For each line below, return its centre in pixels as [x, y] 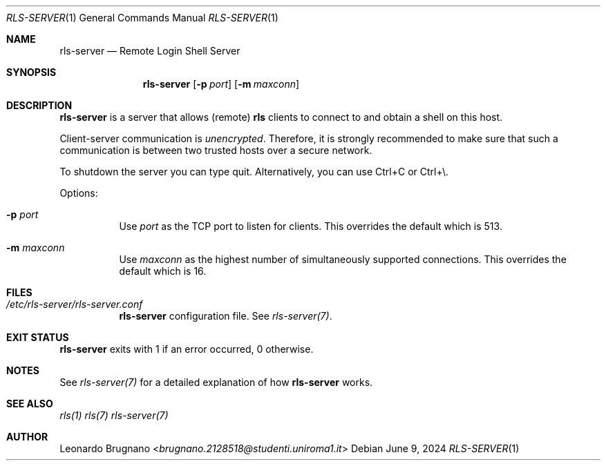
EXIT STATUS [38, 337]
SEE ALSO [30, 404]
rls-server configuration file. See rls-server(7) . [226, 316]
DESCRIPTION [39, 105]
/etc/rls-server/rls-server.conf [75, 304]
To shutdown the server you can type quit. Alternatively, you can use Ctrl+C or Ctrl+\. [254, 172]
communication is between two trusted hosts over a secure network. [216, 150]
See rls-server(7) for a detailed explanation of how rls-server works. [216, 382]
